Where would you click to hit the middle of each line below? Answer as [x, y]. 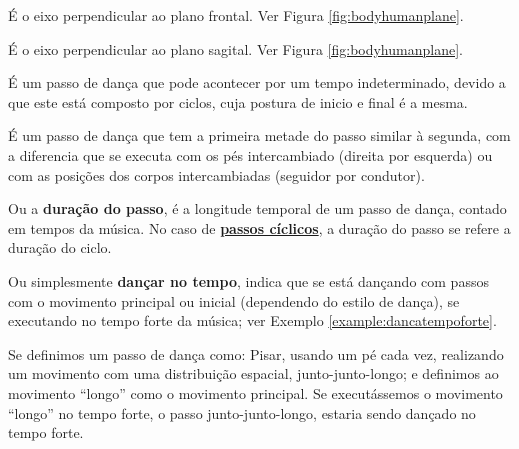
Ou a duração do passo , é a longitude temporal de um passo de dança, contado [257, 208]
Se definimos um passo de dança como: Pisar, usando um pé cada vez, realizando [256, 353]
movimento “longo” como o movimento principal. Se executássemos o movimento [255, 392]
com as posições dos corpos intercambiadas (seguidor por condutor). [216, 174]
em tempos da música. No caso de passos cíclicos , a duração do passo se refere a [259, 227]
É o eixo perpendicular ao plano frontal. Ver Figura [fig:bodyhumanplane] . [236, 15]
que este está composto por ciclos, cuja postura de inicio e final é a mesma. [238, 101]
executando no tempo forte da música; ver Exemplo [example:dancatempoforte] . [252, 320]
